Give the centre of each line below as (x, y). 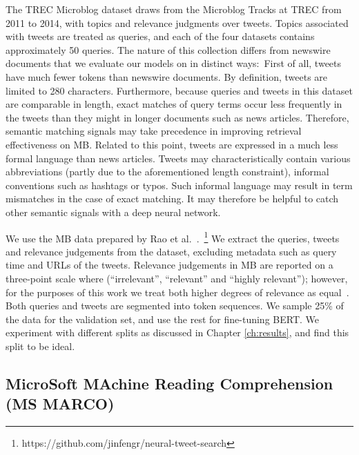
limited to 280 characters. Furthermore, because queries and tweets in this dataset (179, 90)
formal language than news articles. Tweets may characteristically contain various (178, 158)
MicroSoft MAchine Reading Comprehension (169, 383)
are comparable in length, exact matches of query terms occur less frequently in (174, 104)
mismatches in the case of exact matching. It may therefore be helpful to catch (172, 199)
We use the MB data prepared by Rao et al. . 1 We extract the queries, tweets (173, 237)
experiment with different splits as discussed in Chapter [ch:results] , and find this (177, 332)
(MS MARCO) (60, 404)
